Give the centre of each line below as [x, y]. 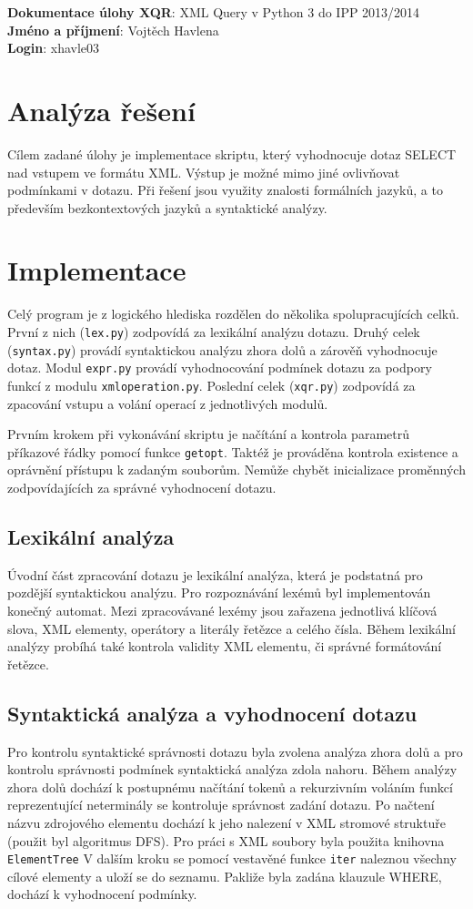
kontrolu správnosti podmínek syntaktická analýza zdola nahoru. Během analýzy [232, 769]
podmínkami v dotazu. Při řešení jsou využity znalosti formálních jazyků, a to [225, 190]
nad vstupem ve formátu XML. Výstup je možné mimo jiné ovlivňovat [204, 172]
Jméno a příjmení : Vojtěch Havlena [113, 30]
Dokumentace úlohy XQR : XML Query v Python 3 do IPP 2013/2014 [214, 12]
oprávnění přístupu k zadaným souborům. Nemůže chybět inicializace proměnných [236, 470]
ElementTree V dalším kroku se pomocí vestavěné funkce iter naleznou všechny [232, 858]
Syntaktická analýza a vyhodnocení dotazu [212, 713]
